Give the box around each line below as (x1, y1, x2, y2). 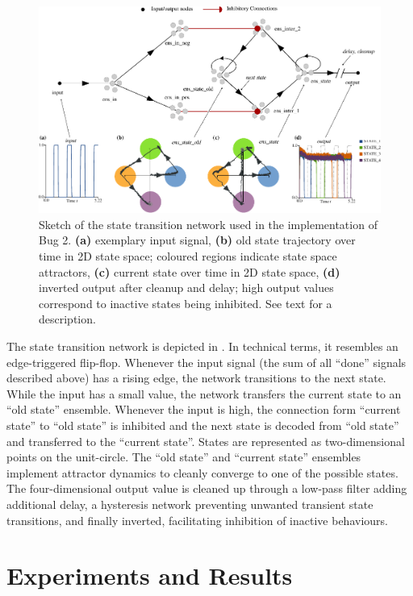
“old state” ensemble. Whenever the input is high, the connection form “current (6, 401, 401, 418)
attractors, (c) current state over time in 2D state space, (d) (39, 263, 340, 280)
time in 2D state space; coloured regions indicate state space (39, 248, 337, 265)
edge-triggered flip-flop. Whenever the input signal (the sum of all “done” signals (6, 353, 407, 370)
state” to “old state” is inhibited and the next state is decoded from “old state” (6, 416, 399, 433)
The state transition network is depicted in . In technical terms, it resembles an (6, 337, 398, 354)
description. (39, 311, 96, 327)
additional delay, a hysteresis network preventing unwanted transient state (6, 495, 373, 512)
